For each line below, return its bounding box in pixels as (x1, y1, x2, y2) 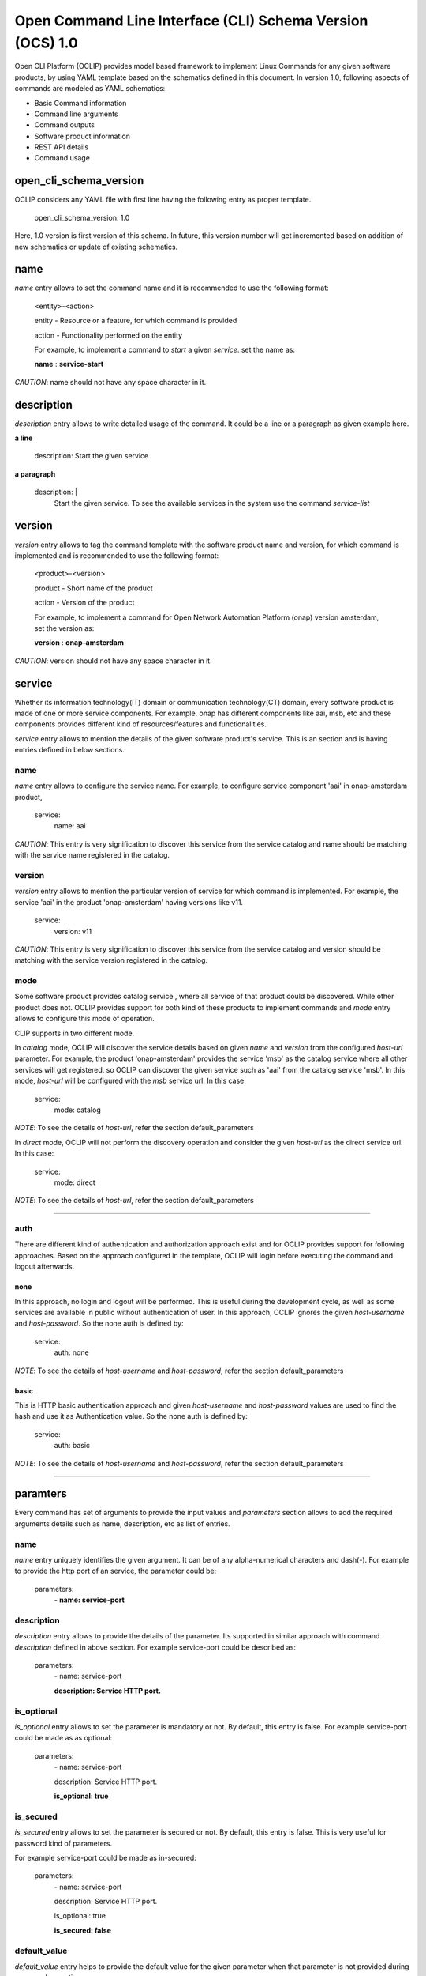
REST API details (34, 142, 89, 152)
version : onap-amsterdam (34, 638, 125, 647)
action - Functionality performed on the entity (34, 330, 183, 340)
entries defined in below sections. (14, 745, 125, 755)
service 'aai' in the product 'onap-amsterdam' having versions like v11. (14, 897, 244, 907)
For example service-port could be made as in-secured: (14, 1853, 196, 1862)
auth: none (54, 1348, 90, 1357)
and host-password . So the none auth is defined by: (14, 1318, 185, 1328)
